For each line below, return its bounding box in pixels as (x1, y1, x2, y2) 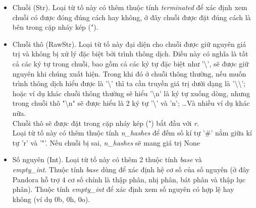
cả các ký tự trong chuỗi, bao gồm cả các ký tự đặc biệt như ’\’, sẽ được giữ (12, 58, 248, 68)
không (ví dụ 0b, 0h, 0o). (12, 193, 90, 204)
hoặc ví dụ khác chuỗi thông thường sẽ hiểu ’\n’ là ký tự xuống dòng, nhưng (12, 88, 250, 98)
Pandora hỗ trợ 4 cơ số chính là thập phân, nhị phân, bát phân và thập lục (12, 174, 246, 184)
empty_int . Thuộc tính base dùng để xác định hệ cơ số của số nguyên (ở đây (12, 164, 250, 174)
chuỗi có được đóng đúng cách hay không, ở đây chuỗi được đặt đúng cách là (12, 12, 251, 22)
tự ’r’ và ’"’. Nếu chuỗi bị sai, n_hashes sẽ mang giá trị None (12, 137, 200, 148)
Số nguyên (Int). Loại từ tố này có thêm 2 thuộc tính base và (12, 154, 202, 165)
